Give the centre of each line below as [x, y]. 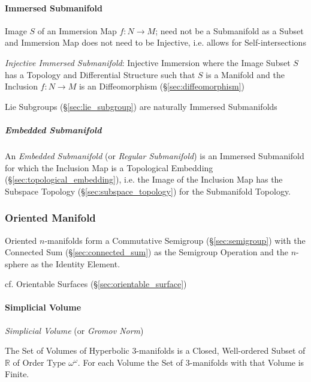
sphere [17, 263]
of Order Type [39, 362]
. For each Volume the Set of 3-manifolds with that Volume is [191, 362]
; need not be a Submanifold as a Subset [230, 30]
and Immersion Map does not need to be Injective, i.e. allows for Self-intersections [155, 42]
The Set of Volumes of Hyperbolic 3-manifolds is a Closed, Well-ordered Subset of [155, 350]
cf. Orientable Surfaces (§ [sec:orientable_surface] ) [96, 284]
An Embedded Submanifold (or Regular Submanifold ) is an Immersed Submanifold [155, 155]
